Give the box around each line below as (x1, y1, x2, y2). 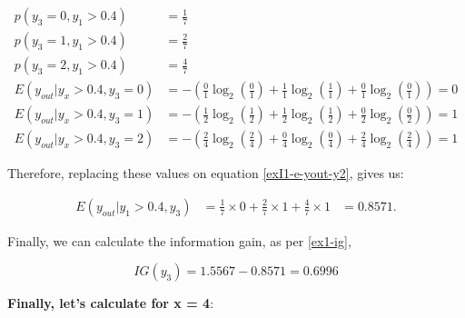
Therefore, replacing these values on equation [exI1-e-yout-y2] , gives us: (7, 164, 404, 183)
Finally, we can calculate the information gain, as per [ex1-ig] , (7, 231, 351, 250)
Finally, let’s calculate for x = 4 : (7, 293, 214, 313)
